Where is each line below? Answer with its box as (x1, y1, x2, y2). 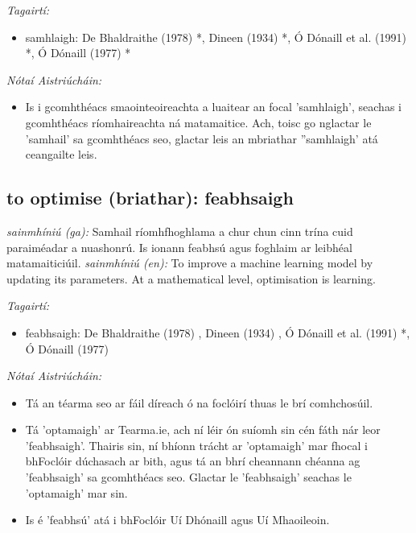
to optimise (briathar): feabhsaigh (6, 185, 294, 210)
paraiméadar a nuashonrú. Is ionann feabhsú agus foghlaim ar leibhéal (6, 238, 352, 255)
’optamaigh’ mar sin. (25, 484, 128, 501)
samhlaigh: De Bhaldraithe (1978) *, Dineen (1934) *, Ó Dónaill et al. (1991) (25, 28, 406, 45)
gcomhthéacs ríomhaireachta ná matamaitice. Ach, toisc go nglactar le (25, 114, 372, 130)
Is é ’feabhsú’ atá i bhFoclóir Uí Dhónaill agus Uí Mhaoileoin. (25, 511, 330, 528)
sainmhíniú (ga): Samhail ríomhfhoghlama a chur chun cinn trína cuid (6, 222, 353, 239)
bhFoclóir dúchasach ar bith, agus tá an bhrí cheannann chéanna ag (25, 452, 360, 469)
